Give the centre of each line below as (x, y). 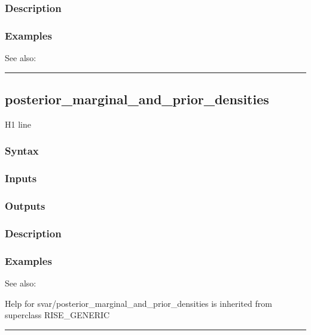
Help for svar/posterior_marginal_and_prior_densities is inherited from (138, 303)
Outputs (25, 206)
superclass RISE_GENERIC (57, 315)
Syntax (22, 151)
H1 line (18, 124)
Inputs (21, 178)
